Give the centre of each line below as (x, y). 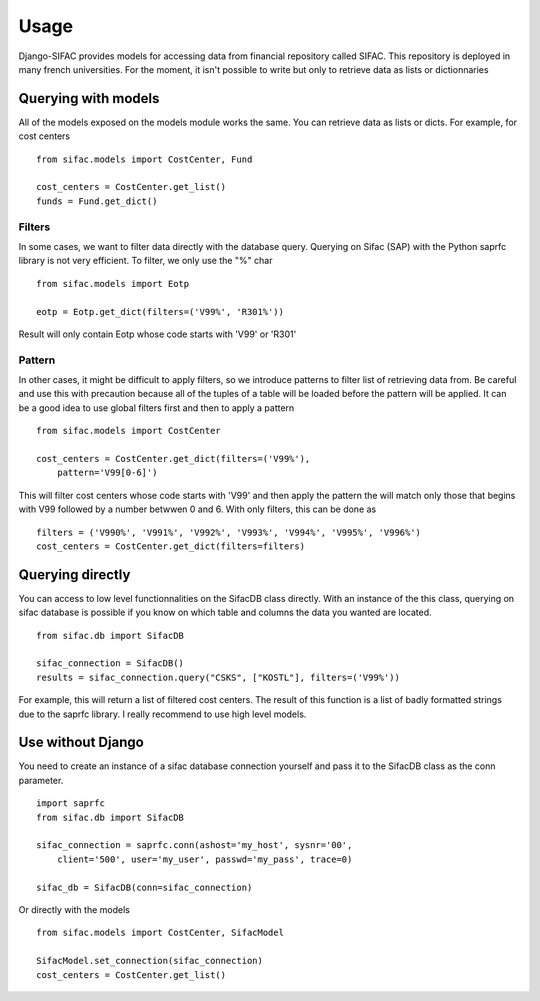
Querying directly (74, 574)
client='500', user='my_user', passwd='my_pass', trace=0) (204, 859)
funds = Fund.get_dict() (97, 201)
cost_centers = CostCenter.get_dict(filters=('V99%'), (173, 458)
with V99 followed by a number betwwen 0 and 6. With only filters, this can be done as (197, 509)
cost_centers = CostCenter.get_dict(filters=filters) (170, 546)
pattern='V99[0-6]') (107, 473)
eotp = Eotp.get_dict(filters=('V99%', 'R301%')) (160, 311)
